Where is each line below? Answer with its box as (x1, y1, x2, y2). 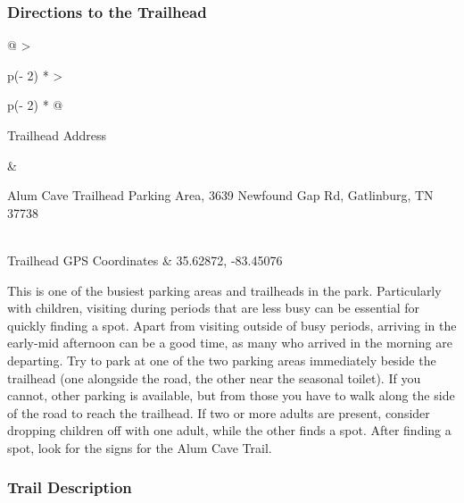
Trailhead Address (7, 126, 107, 144)
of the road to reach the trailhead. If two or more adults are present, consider (7, 403, 430, 422)
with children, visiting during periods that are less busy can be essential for (7, 298, 419, 317)
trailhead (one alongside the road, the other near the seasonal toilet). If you (7, 368, 421, 387)
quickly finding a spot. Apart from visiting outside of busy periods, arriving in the (7, 315, 457, 334)
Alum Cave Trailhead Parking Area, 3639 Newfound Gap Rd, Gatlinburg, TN (7, 186, 434, 205)
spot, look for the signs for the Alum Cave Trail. (7, 438, 272, 457)
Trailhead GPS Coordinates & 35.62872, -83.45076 (7, 250, 283, 269)
